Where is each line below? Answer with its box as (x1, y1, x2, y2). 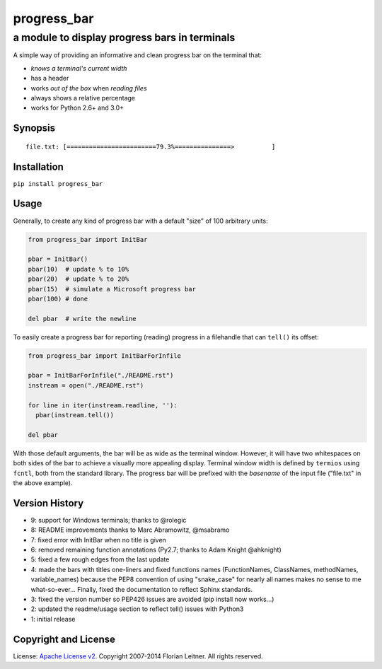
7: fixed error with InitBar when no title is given (30, 535, 166, 544)
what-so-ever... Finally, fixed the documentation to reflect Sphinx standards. (30, 585, 253, 593)
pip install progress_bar (13, 180, 103, 187)
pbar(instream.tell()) (35, 411, 115, 419)
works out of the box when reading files (30, 83, 148, 92)
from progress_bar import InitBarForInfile (28, 351, 182, 360)
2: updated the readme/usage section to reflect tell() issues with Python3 (30, 605, 244, 613)
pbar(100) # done (28, 294, 88, 303)
